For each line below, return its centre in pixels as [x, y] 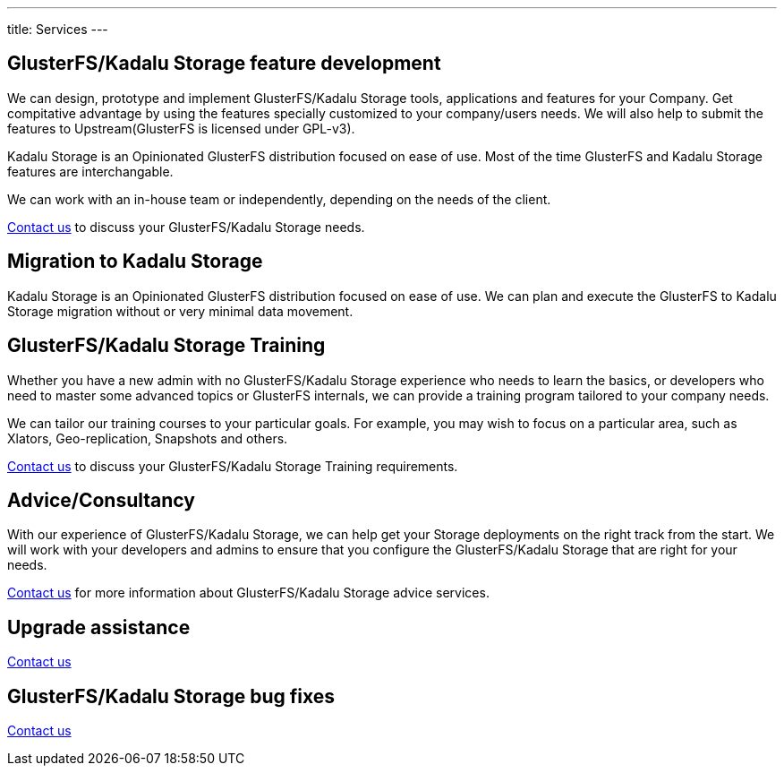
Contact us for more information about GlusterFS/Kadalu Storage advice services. [248, 593]
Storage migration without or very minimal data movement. [180, 311]
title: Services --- [58, 29]
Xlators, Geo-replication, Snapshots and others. [148, 438]
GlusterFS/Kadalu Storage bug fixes [171, 696]
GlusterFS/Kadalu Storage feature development [224, 64]
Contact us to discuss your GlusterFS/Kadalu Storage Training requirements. [233, 466]
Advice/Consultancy [101, 500]
